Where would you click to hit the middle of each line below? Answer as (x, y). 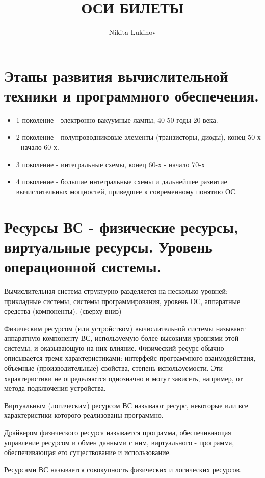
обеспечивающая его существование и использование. (88, 452)
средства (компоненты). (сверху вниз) (63, 311)
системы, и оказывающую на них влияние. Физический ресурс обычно (114, 348)
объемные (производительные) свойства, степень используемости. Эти (114, 368)
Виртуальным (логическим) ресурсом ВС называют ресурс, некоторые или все (126, 405)
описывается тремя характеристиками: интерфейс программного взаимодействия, (130, 358)
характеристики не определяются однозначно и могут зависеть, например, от (124, 378)
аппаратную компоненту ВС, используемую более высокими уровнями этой (122, 338)
